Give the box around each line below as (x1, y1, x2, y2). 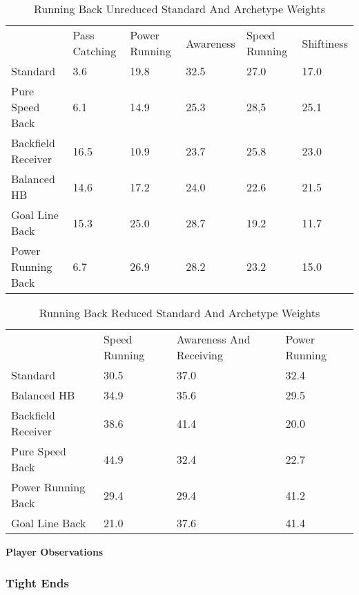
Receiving (176, 347, 224, 363)
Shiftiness (302, 35, 348, 51)
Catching (72, 43, 117, 59)
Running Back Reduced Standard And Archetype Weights (39, 305, 320, 321)
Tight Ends (6, 574, 69, 591)
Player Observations (6, 545, 104, 558)
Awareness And (176, 331, 251, 347)
